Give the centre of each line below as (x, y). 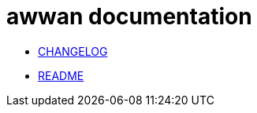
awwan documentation (129, 16)
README (61, 75)
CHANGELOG (73, 51)
